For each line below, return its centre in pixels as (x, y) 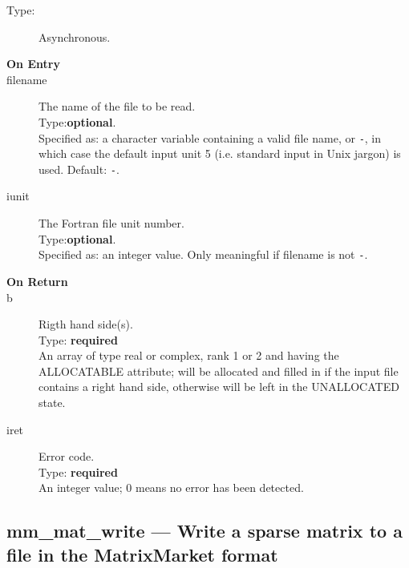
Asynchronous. (75, 36)
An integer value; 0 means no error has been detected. (171, 487)
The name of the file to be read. (117, 106)
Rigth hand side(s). (86, 324)
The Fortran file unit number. (111, 223)
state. (52, 403)
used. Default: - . (79, 169)
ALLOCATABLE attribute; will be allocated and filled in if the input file (219, 371)
